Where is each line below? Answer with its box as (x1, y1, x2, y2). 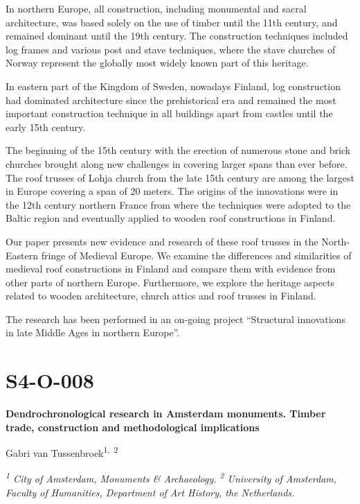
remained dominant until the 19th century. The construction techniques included (6, 28, 348, 43)
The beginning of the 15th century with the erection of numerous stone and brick (6, 143, 351, 157)
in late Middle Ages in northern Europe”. (6, 325, 180, 340)
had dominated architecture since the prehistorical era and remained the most (6, 92, 336, 107)
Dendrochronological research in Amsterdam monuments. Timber (6, 406, 326, 421)
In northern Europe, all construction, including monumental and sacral (6, 1, 307, 15)
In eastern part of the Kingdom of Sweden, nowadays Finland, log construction (6, 78, 341, 93)
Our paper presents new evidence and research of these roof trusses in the (6, 234, 318, 248)
